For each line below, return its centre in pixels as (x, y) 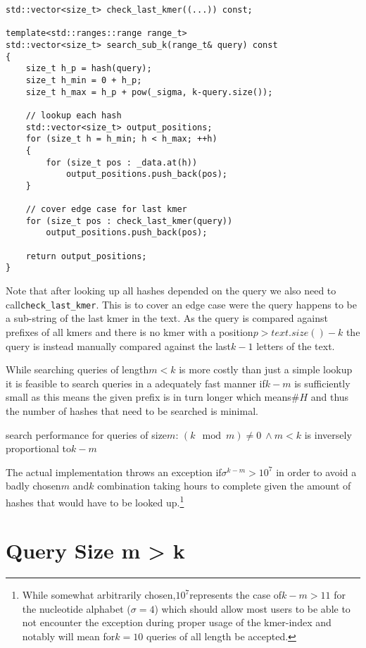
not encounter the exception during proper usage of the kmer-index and (177, 622)
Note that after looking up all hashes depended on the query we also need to (171, 291)
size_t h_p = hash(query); (89, 69)
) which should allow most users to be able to (252, 608)
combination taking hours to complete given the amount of (224, 486)
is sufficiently (322, 383)
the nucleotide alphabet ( (76, 608)
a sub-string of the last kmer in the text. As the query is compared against (167, 318)
